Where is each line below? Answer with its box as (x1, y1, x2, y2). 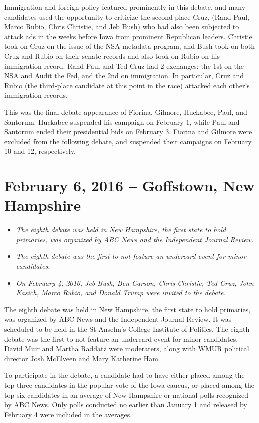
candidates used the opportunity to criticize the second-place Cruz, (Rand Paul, (4, 11, 249, 22)
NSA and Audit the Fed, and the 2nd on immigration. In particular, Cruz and (4, 70, 244, 81)
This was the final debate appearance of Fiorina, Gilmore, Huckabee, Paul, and (4, 106, 247, 117)
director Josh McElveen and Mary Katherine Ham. (4, 353, 160, 363)
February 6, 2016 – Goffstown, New (4, 175, 255, 196)
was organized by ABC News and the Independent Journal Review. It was (4, 314, 232, 324)
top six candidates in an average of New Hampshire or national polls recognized (4, 389, 249, 400)
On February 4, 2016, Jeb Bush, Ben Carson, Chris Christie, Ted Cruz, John (16, 277, 254, 288)
